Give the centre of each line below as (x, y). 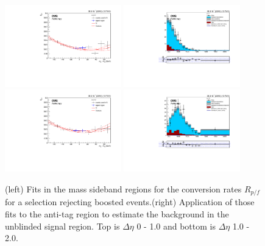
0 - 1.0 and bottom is (176, 226)
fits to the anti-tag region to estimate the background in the (117, 213)
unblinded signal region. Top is (62, 226)
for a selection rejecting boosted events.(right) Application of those (130, 202)
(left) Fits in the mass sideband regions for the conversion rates (123, 188)
